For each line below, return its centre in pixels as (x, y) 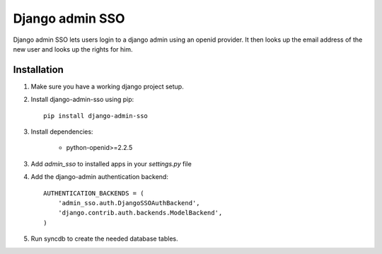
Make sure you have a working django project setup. (107, 86)
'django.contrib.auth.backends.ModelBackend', (140, 213)
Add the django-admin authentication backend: (100, 177)
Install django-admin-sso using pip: (82, 100)
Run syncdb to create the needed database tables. (104, 239)
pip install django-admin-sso (96, 116)
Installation (38, 70)
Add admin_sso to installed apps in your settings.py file (111, 163)
